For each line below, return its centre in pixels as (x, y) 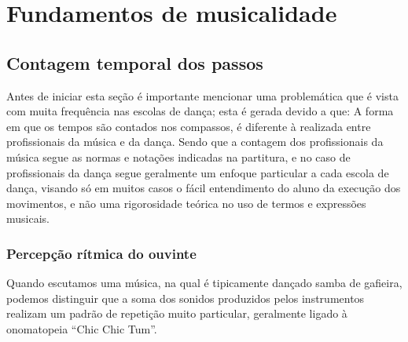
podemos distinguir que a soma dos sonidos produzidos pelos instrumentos (186, 298)
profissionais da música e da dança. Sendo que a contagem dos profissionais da (195, 142)
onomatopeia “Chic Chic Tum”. (82, 328)
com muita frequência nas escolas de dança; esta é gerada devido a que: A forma (200, 111)
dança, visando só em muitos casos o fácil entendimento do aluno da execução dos (204, 188)
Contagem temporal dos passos (135, 62)
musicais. (28, 218)
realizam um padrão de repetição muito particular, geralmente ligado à (177, 313)
